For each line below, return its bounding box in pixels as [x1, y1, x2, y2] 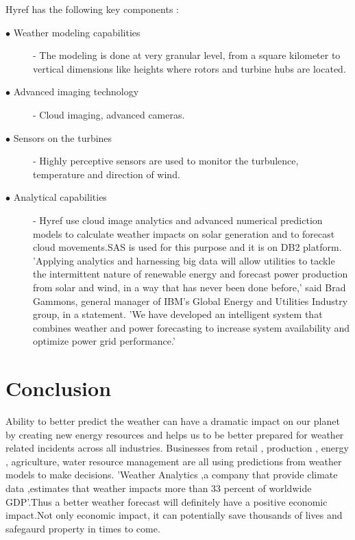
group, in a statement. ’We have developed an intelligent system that [33, 307, 323, 321]
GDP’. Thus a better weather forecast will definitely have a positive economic [5, 494, 328, 508]
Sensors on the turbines [13, 130, 112, 145]
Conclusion [5, 374, 112, 402]
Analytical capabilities [13, 190, 107, 204]
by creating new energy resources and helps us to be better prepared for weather [5, 427, 344, 441]
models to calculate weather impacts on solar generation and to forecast [33, 226, 335, 241]
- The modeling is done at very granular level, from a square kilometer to [33, 48, 341, 62]
